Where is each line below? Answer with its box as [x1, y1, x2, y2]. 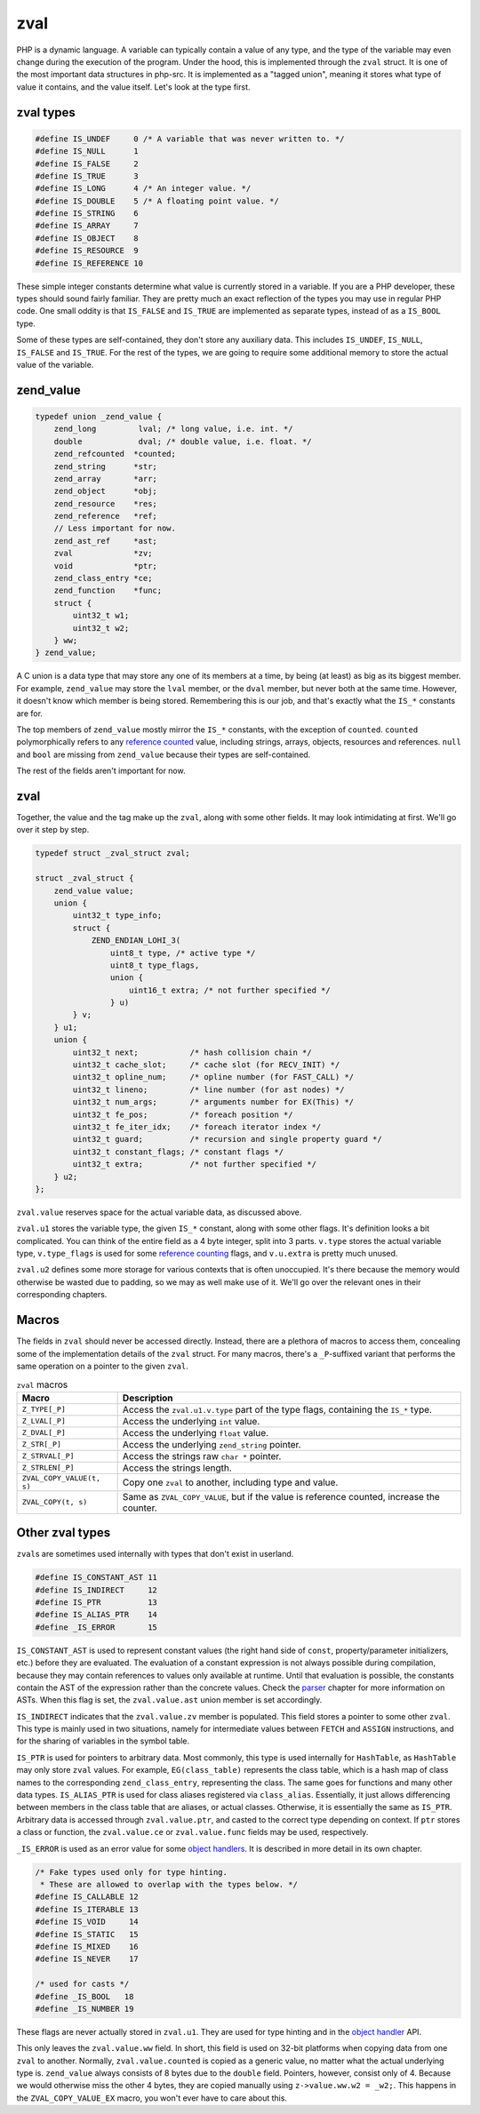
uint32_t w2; [72, 623, 130, 633]
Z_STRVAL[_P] [21, 1451, 75, 1461]
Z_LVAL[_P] [21, 1416, 67, 1426]
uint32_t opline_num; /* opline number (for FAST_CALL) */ [72, 1072, 355, 1082]
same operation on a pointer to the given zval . [16, 1360, 188, 1371]
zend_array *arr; [53, 474, 157, 483]
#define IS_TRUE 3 [35, 171, 140, 181]
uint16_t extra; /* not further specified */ [129, 985, 331, 995]
